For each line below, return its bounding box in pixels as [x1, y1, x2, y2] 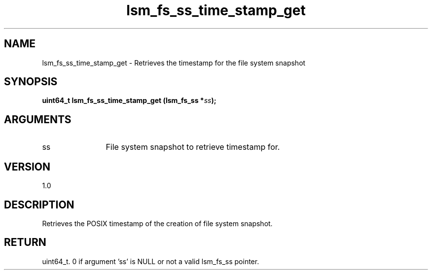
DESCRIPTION [4, 198, 74, 211]
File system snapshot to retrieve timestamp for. [106, 142, 280, 152]
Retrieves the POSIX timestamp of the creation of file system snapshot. [42, 219, 273, 228]
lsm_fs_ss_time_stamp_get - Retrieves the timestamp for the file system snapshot [42, 58, 306, 67]
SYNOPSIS [4, 75, 58, 88]
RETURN [4, 236, 46, 249]
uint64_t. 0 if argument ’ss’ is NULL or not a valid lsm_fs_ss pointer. [42, 257, 259, 266]
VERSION [4, 160, 51, 173]
